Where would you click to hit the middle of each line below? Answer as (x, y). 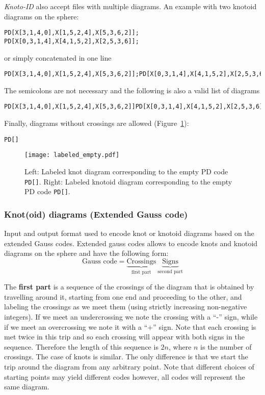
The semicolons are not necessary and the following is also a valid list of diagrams (132, 90)
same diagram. (27, 387)
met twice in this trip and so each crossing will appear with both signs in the (124, 337)
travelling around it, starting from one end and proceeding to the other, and (123, 296)
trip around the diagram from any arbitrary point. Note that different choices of (129, 366)
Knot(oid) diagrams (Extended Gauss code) (96, 214)
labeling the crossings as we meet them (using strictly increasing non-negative (126, 307)
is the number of (226, 346)
